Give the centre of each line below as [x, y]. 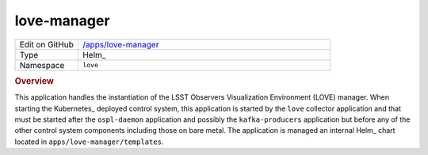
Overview [34, 81]
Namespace [42, 65]
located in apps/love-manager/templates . [89, 142]
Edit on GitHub [47, 44]
